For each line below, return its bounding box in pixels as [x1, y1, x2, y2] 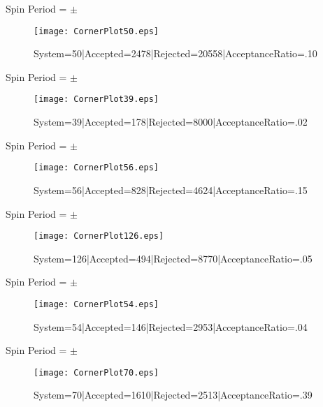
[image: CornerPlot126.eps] [34, 231, 164, 242]
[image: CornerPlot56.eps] [34, 163, 159, 173]
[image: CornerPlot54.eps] [34, 299, 159, 309]
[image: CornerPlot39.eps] [34, 94, 159, 105]
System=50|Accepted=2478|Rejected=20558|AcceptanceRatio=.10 [34, 46, 317, 61]
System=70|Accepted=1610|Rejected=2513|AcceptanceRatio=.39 [34, 387, 313, 402]
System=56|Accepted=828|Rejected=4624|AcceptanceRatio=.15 [34, 182, 308, 197]
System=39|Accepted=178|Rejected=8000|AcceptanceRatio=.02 [34, 114, 308, 129]
